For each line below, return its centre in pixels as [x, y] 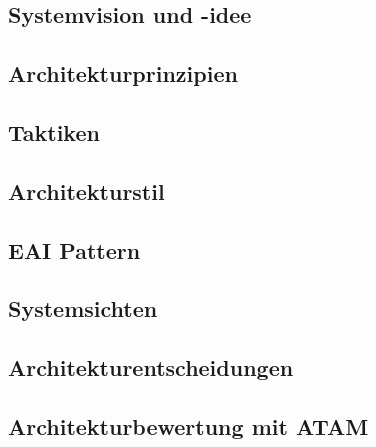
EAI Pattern [74, 249]
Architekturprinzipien [123, 73]
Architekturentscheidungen [151, 367]
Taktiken [54, 131]
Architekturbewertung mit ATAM [188, 425]
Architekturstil [86, 190]
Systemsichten [83, 308]
